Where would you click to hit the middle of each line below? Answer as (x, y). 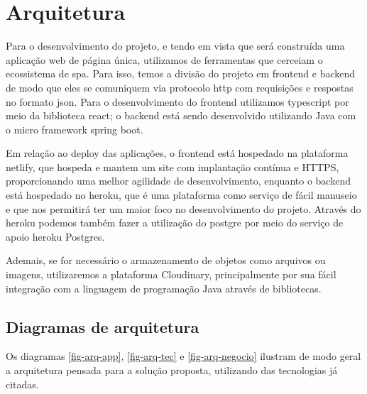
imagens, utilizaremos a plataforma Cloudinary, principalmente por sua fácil (171, 274)
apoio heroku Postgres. (55, 236)
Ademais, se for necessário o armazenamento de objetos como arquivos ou (166, 260)
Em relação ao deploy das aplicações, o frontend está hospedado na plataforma (177, 153)
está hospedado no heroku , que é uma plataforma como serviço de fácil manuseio (181, 195)
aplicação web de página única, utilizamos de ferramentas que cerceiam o (164, 59)
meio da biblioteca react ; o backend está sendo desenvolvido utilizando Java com (181, 115)
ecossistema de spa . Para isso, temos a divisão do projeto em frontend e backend (181, 73)
